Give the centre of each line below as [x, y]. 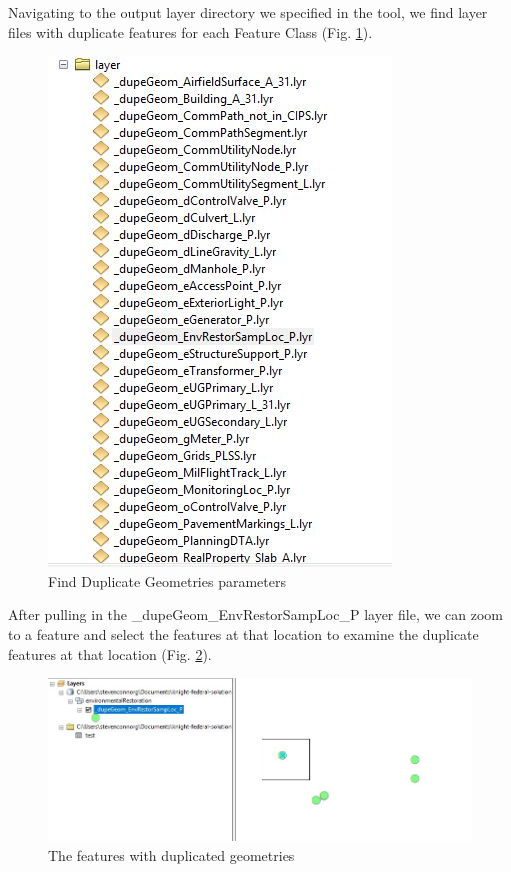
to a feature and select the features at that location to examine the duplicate [243, 633]
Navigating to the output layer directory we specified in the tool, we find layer [248, 12]
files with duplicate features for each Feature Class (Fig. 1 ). [190, 31]
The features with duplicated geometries [171, 854]
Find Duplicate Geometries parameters [167, 580]
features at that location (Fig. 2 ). [110, 653]
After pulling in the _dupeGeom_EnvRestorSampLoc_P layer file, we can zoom [255, 614]
